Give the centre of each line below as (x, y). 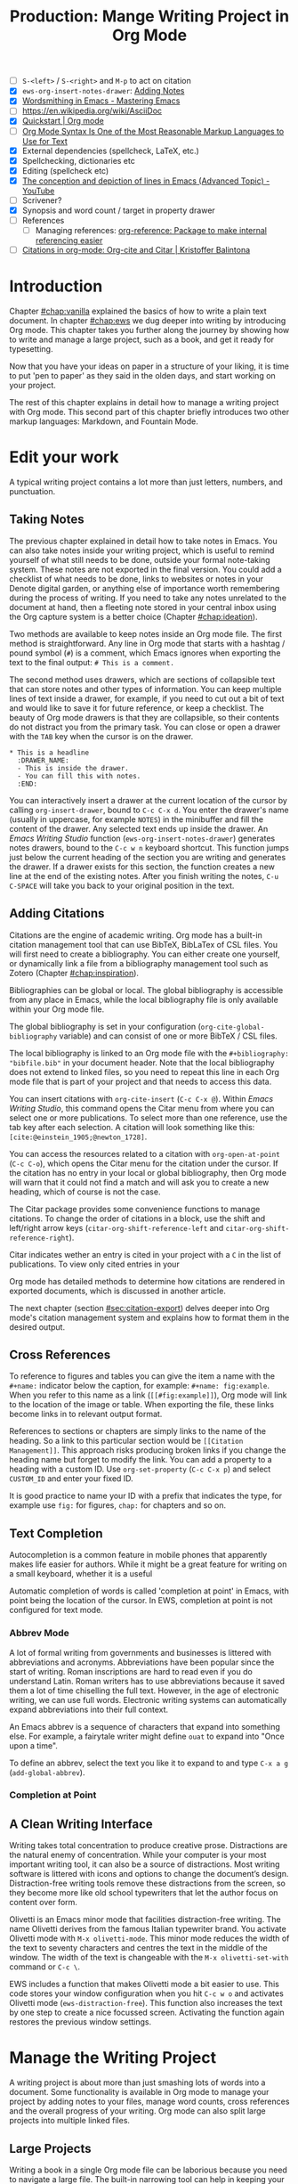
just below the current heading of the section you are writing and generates (148, 857)
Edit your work (64, 457)
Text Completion (56, 1533)
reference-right (39, 1238)
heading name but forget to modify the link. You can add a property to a (141, 1460)
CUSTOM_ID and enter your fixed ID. (71, 1479)
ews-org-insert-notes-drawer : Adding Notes (103, 91)
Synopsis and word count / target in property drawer (118, 210)
